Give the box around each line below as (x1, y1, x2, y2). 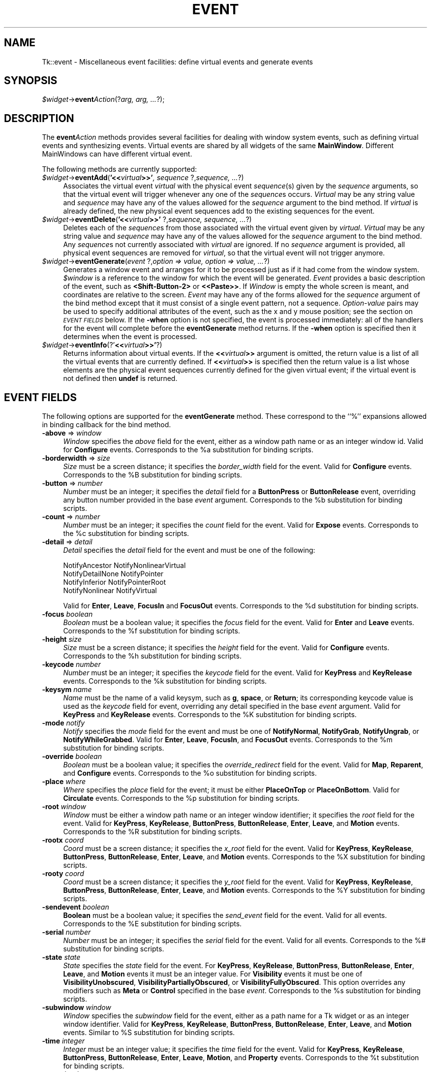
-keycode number (42, 660, 101, 669)
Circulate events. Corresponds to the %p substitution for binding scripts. (63, 794, 300, 803)
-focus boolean (42, 610, 93, 619)
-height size (42, 635, 82, 644)
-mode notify (42, 719, 85, 727)
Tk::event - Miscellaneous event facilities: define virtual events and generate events (42, 57, 313, 66)
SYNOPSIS (4, 74, 58, 87)
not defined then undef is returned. (63, 374, 178, 383)
